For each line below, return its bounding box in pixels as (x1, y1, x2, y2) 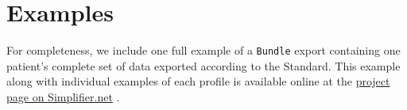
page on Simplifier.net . (6, 88, 120, 104)
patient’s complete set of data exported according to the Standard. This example (6, 57, 401, 74)
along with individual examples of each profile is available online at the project (6, 73, 390, 89)
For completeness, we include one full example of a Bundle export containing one (6, 42, 401, 59)
